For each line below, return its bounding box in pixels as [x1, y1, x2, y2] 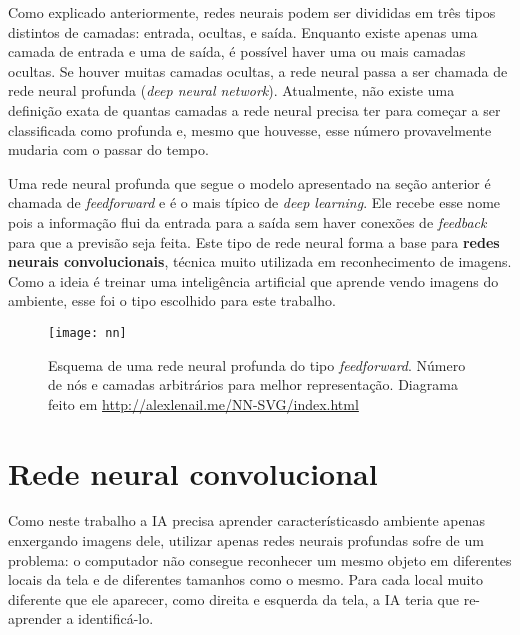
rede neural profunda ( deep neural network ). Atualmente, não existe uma [8, 80, 455, 101]
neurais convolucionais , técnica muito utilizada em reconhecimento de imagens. [8, 251, 512, 272]
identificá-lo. [78, 608, 154, 629]
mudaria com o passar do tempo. [8, 139, 209, 160]
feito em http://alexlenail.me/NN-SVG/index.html [48, 393, 359, 414]
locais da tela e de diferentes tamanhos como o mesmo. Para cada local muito [8, 569, 483, 590]
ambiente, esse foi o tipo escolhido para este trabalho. [8, 290, 336, 311]
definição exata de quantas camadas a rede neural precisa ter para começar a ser [8, 99, 501, 120]
